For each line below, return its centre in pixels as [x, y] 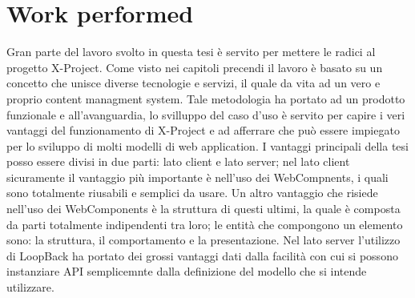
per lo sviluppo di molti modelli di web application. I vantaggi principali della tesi [207, 145]
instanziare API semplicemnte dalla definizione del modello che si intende [187, 271]
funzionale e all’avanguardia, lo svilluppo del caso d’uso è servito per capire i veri [206, 114]
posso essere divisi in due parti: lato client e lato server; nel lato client [178, 161]
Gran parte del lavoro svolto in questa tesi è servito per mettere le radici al [191, 52]
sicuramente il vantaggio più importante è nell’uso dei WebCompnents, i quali [197, 177]
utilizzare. [30, 287]
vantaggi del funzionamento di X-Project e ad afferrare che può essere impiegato [203, 130]
